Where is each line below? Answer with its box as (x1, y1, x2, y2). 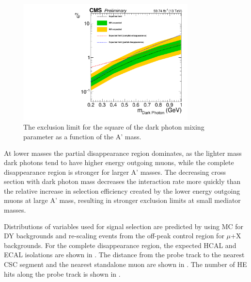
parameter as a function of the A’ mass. (23, 131, 141, 141)
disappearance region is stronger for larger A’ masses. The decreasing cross (4, 166, 226, 177)
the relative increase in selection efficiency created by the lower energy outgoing (4, 185, 240, 196)
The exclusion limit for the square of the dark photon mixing (23, 122, 204, 132)
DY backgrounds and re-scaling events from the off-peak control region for (4, 231, 224, 241)
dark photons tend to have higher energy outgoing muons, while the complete (4, 157, 234, 167)
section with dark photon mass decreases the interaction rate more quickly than (4, 176, 241, 186)
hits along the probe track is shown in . (4, 268, 121, 279)
